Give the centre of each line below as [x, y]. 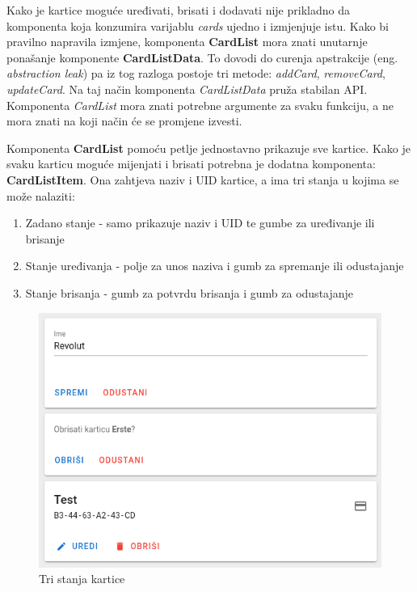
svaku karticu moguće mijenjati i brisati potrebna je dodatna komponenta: [191, 164]
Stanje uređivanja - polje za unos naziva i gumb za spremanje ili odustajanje [215, 266]
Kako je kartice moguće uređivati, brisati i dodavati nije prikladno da [178, 10]
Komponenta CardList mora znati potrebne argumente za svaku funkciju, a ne [200, 105]
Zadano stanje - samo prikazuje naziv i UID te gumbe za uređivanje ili [200, 223]
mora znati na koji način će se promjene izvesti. [124, 121]
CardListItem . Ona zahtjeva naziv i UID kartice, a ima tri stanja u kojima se [203, 179]
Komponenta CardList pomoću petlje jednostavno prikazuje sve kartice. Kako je [208, 148]
